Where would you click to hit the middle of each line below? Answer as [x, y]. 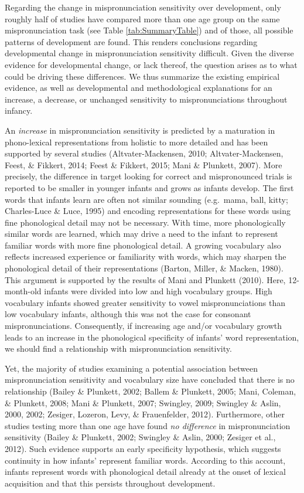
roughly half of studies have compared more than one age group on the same [142, 18]
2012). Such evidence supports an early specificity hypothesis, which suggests [143, 448]
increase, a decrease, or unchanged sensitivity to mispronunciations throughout [146, 99]
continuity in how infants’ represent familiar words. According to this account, [145, 460]
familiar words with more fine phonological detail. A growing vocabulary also [143, 245]
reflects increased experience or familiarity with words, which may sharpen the [146, 256]
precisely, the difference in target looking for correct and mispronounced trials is [148, 176]
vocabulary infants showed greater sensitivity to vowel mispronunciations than [145, 302]
